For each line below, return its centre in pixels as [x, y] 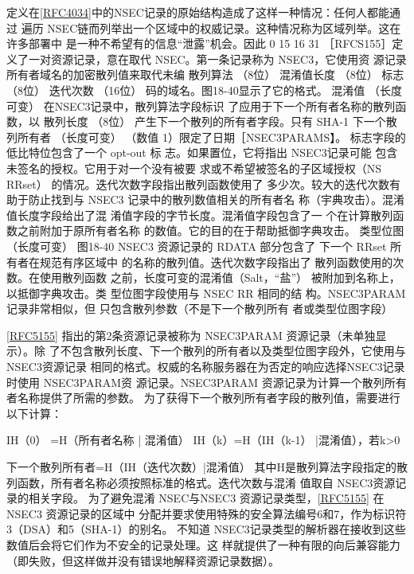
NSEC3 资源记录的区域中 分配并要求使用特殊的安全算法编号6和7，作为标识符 [207, 513]
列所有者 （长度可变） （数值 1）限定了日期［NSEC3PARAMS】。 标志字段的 [206, 137]
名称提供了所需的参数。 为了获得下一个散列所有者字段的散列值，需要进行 [209, 398]
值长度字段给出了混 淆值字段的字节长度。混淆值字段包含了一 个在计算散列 [200, 215]
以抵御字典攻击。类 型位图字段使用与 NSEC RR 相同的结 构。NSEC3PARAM [206, 293]
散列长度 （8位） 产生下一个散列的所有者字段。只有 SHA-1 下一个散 [220, 121]
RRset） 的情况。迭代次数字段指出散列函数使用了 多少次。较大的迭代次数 [198, 184]
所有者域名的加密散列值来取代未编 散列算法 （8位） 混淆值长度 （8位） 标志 [205, 74]
